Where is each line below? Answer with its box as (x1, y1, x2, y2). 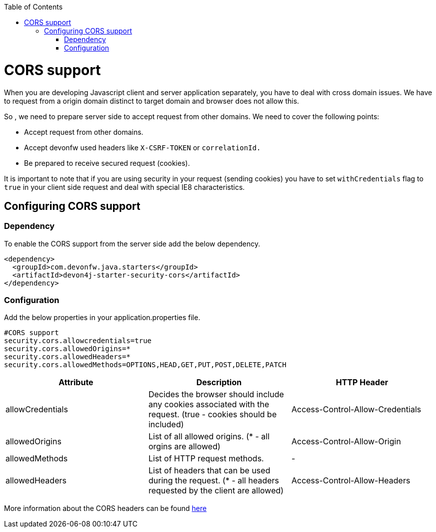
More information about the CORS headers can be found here (4, 504, 207, 513)
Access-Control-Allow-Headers (291, 475, 410, 486)
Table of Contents (4, 3, 63, 11)
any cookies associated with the (148, 399, 269, 410)
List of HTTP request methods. (148, 453, 264, 464)
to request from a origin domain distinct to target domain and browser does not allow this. (4, 96, 299, 105)
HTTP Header (335, 377, 388, 388)
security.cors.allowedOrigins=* (4, 345, 130, 353)
